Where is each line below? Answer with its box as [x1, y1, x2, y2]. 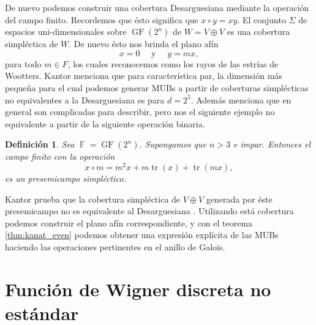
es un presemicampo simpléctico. [5, 172, 126, 185]
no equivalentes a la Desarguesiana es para [5, 93, 165, 106]
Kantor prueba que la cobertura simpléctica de [5, 192, 181, 205]
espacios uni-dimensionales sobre [5, 25, 127, 38]
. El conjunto [237, 13, 286, 26]
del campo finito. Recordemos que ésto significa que [5, 13, 198, 26]
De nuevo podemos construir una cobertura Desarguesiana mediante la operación [5, 1, 309, 13]
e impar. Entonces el [233, 138, 311, 151]
